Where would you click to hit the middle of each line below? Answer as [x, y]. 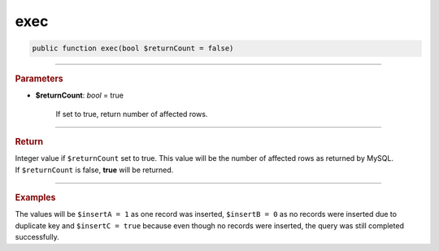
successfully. [37, 237]
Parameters [39, 79]
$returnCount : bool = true [79, 95]
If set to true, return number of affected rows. [132, 114]
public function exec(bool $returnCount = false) [133, 48]
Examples [35, 197]
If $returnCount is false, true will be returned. [94, 170]
